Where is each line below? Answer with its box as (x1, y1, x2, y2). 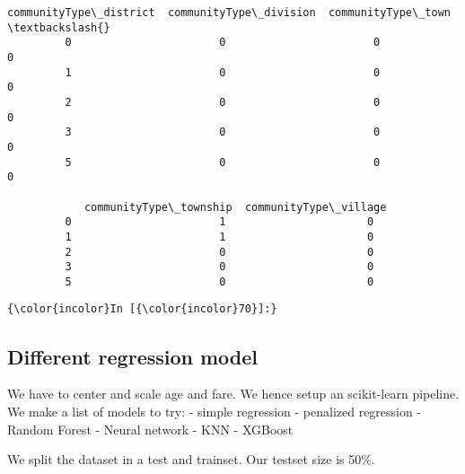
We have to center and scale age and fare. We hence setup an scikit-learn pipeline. (7, 384, 460, 403)
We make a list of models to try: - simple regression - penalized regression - (7, 401, 422, 420)
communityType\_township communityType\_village (83, 200, 387, 214)
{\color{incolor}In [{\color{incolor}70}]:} (7, 303, 277, 316)
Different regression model (7, 342, 259, 370)
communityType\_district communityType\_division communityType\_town (7, 6, 451, 19)
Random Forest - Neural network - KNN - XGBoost (7, 419, 294, 438)
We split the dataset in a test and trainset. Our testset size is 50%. (7, 450, 375, 469)
